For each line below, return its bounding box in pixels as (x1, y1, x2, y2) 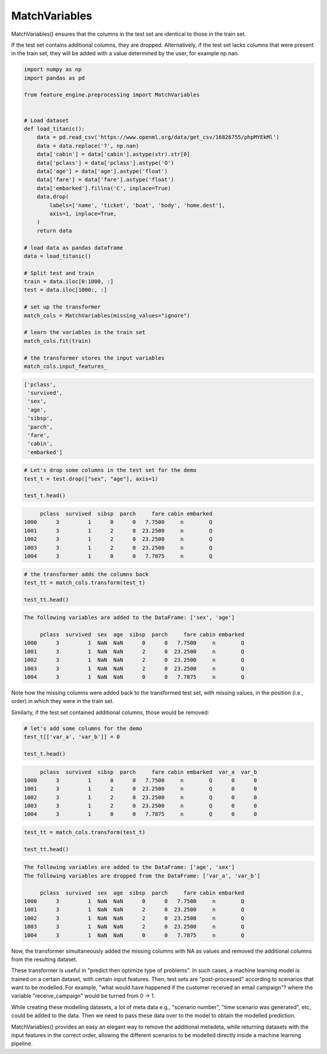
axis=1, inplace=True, (49, 210, 117, 217)
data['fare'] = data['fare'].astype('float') (36, 176, 174, 183)
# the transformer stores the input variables (24, 355, 165, 361)
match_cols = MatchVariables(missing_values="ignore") (24, 312, 190, 319)
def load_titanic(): (24, 125, 85, 133)
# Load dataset (24, 117, 69, 124)
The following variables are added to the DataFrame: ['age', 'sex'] (24, 864, 235, 871)
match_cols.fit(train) (24, 337, 91, 344)
